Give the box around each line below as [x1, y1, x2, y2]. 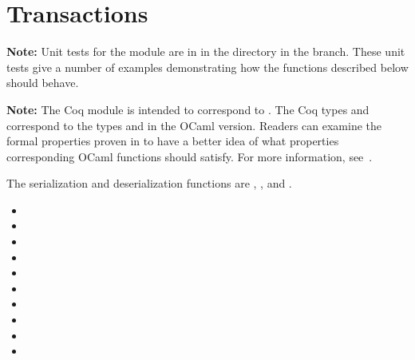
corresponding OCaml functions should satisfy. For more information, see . [6, 148, 373, 164]
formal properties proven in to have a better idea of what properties [6, 133, 339, 149]
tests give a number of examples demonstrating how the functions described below [6, 58, 409, 75]
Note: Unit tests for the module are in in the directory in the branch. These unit [6, 43, 405, 60]
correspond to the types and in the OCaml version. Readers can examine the [6, 117, 382, 133]
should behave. [6, 74, 79, 91]
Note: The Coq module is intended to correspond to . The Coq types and [6, 101, 370, 117]
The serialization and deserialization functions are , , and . [6, 175, 292, 192]
